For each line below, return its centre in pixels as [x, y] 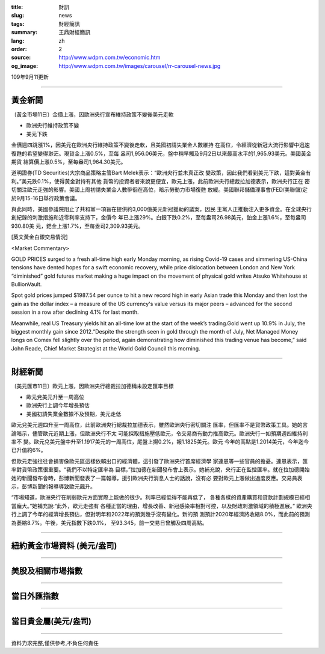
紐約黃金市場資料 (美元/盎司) [64, 546]
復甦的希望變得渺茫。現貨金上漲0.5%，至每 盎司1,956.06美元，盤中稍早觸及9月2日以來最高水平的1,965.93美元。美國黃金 [161, 153]
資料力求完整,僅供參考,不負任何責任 [55, 643]
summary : [24, 32]
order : [19, 49]
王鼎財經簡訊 [74, 32]
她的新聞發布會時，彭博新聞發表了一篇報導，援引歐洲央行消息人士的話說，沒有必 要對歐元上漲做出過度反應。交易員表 [157, 478]
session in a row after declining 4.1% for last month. [75, 312]
